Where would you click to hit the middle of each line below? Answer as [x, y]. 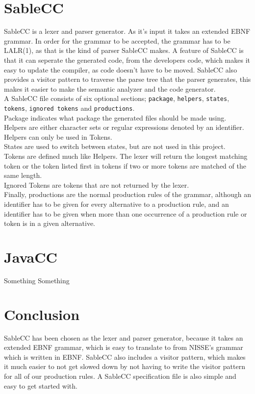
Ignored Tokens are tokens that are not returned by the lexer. [97, 185]
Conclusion [42, 314]
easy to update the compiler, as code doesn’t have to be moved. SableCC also [121, 69]
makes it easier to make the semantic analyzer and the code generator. [110, 88]
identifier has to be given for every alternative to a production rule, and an [116, 204]
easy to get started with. [41, 385]
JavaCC [31, 257]
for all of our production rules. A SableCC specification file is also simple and [120, 376]
